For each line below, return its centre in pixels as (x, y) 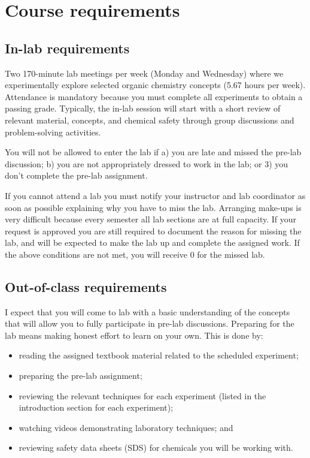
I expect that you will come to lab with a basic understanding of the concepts (148, 311)
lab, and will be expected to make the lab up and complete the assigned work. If (152, 242)
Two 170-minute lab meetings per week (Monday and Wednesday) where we (144, 73)
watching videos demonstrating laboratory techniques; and (126, 427)
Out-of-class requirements (86, 286)
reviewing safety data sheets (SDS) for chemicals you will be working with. (156, 448)
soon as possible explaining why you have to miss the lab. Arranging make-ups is (153, 207)
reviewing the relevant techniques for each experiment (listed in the (142, 395)
